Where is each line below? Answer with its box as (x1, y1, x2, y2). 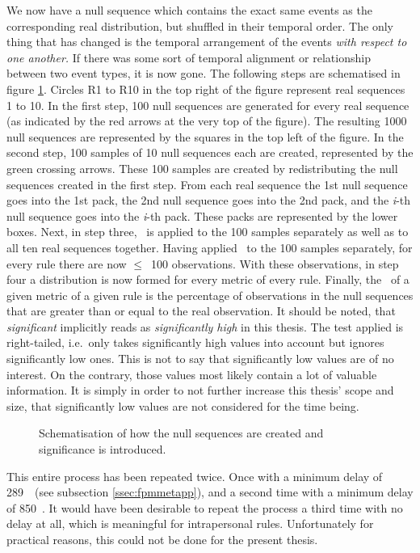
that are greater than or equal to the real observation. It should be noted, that (6, 302, 396, 319)
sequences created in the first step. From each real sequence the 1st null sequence (6, 175, 408, 192)
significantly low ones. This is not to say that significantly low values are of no (6, 350, 394, 367)
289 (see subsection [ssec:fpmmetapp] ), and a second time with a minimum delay (6, 483, 414, 500)
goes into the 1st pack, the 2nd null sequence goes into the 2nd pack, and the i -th (6, 192, 411, 209)
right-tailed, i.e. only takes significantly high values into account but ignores (6, 334, 384, 351)
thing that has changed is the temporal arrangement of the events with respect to (6, 33, 407, 50)
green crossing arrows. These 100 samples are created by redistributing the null (6, 159, 398, 176)
